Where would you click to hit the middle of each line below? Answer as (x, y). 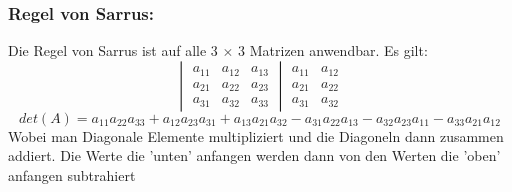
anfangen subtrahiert (72, 175)
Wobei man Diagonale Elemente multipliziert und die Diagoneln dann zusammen (256, 135)
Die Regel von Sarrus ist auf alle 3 (113, 50)
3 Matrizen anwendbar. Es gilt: (333, 50)
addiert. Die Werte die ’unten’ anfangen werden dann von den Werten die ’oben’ (254, 155)
